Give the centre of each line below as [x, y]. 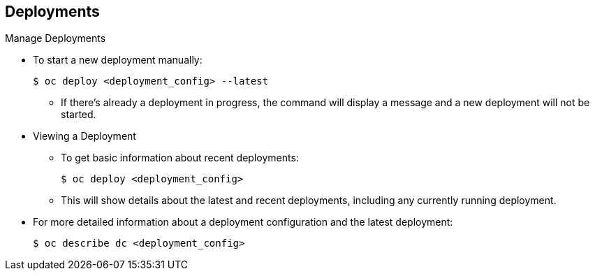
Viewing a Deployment [85, 136]
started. [79, 115]
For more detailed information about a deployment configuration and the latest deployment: [243, 222]
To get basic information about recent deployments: [180, 158]
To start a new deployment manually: [118, 60]
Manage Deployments [56, 38]
